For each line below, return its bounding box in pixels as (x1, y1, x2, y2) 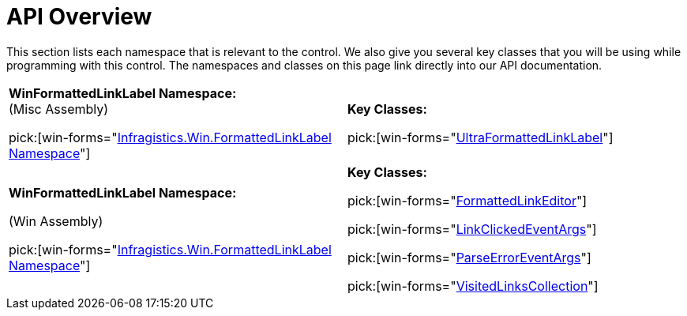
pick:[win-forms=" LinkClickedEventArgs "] (347, 220, 597, 237)
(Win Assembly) (9, 213, 103, 229)
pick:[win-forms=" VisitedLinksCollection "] (347, 277, 599, 294)
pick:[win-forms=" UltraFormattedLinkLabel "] (347, 129, 614, 145)
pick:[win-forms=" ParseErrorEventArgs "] (347, 249, 591, 265)
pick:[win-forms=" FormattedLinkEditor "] (347, 192, 588, 209)
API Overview (6, 3, 152, 30)
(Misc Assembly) (9, 100, 109, 117)
